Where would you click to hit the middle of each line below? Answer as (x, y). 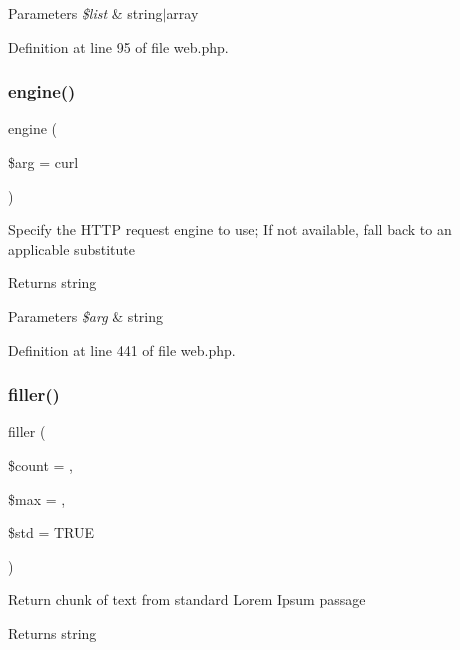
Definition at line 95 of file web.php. (118, 46)
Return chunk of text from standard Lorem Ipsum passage (187, 599)
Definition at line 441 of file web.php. (122, 349)
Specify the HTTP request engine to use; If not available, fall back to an (230, 229)
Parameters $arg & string (85, 315)
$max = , (37, 498)
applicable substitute (71, 248)
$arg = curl (43, 162)
